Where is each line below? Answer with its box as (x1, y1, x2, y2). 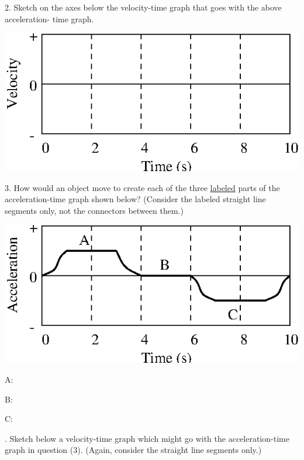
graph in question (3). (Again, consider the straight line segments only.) (5, 444, 262, 456)
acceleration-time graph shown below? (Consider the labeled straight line (5, 193, 266, 205)
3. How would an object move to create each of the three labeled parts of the (5, 181, 280, 193)
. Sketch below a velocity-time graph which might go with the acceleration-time (5, 432, 289, 444)
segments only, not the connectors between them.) (5, 204, 184, 216)
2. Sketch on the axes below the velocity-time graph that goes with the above (5, 1, 282, 13)
